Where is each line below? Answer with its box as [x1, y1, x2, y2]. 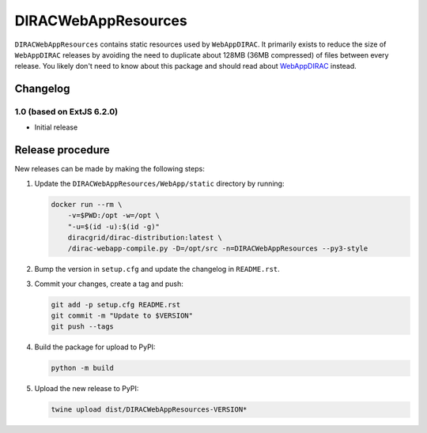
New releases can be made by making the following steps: [14, 164, 205, 174]
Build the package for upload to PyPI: [34, 342, 156, 352]
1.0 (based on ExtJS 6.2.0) [14, 107, 119, 118]
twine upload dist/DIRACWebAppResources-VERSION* [51, 405, 248, 414]
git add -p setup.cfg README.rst [51, 300, 181, 309]
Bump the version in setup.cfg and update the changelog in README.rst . [34, 265, 280, 274]
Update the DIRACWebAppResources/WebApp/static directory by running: [34, 179, 285, 188]
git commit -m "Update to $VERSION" [51, 311, 194, 320]
